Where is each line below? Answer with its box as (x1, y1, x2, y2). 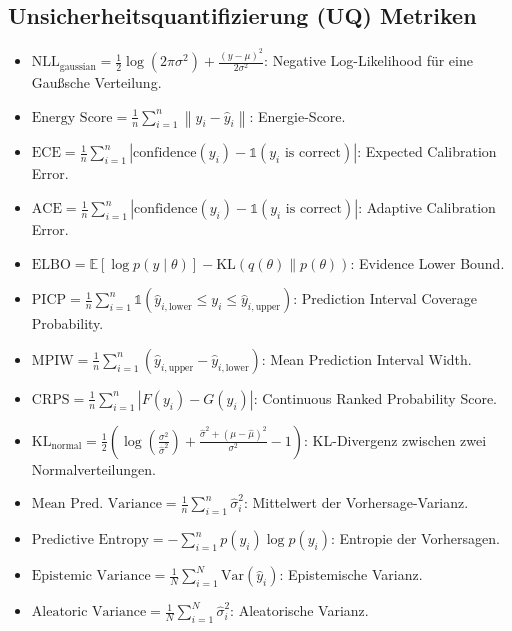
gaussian (59, 61, 96, 72)
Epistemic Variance (31, 569, 151, 584)
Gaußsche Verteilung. (31, 72, 162, 93)
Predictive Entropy (31, 533, 149, 548)
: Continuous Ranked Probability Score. (253, 387, 497, 408)
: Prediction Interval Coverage (293, 288, 478, 309)
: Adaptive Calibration (358, 197, 496, 218)
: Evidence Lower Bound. (350, 252, 505, 273)
